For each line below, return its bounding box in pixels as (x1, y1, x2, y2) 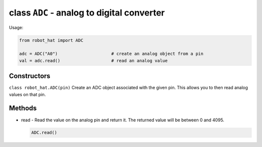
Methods (9, 104, 37, 113)
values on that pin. (9, 91, 46, 97)
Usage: (9, 24, 24, 30)
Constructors (9, 72, 50, 80)
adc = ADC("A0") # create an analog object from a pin (19, 51, 204, 57)
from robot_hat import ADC (19, 37, 83, 43)
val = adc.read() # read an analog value (19, 58, 168, 63)
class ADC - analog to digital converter (9, 7, 165, 18)
